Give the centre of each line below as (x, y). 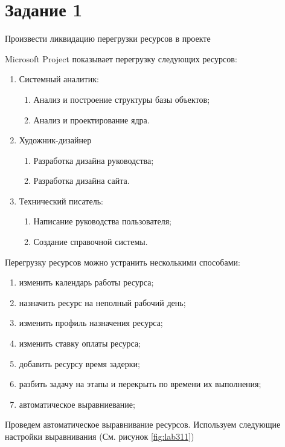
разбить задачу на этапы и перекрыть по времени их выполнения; (140, 384)
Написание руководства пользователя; (103, 221)
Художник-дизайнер (55, 140)
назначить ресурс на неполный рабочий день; (102, 302)
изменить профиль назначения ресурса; (91, 323)
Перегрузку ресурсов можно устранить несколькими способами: (123, 262)
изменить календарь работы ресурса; (86, 282)
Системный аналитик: (59, 79)
